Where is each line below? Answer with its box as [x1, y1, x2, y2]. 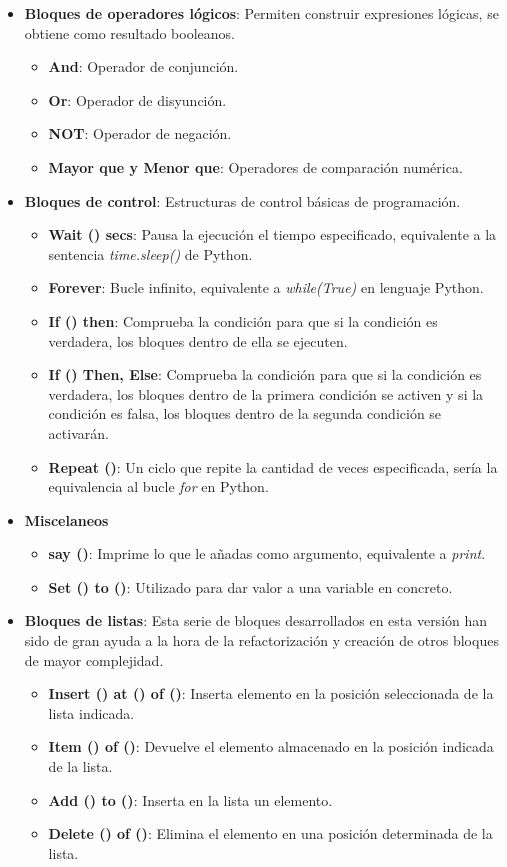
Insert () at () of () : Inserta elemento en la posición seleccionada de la [48, 683, 494, 704]
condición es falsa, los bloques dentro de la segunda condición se [48, 403, 442, 424]
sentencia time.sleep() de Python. [48, 243, 253, 264]
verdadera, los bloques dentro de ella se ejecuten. [48, 330, 348, 351]
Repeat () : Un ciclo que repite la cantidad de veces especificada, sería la [48, 456, 498, 477]
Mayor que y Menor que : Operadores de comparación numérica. [48, 156, 463, 177]
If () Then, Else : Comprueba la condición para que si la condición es [48, 364, 482, 385]
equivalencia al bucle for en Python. [48, 476, 269, 497]
